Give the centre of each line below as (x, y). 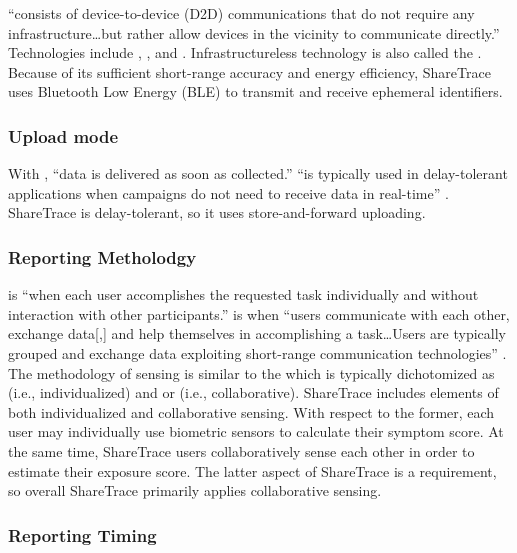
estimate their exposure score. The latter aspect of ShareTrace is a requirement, (252, 470)
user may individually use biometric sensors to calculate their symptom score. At (256, 431)
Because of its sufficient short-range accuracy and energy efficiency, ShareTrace (249, 71)
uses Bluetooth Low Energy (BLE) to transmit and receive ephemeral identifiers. (255, 91)
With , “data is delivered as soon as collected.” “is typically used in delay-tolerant (258, 173)
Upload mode (63, 135)
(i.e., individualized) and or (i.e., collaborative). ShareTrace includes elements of (253, 392)
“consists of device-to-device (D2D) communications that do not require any (241, 13)
